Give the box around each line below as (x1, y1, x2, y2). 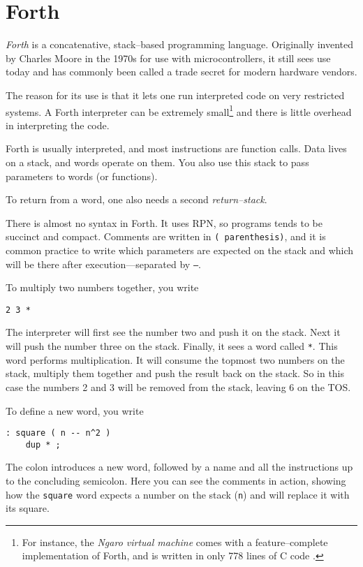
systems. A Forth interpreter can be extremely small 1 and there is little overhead (6, 102, 352, 119)
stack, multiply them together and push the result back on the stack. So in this (6, 366, 345, 381)
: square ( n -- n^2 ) (6, 428, 111, 439)
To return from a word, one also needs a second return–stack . (6, 192, 267, 207)
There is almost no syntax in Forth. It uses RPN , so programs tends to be (6, 215, 323, 230)
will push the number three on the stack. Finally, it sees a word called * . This (6, 339, 338, 353)
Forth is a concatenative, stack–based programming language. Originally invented (6, 37, 354, 52)
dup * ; (25, 439, 61, 450)
